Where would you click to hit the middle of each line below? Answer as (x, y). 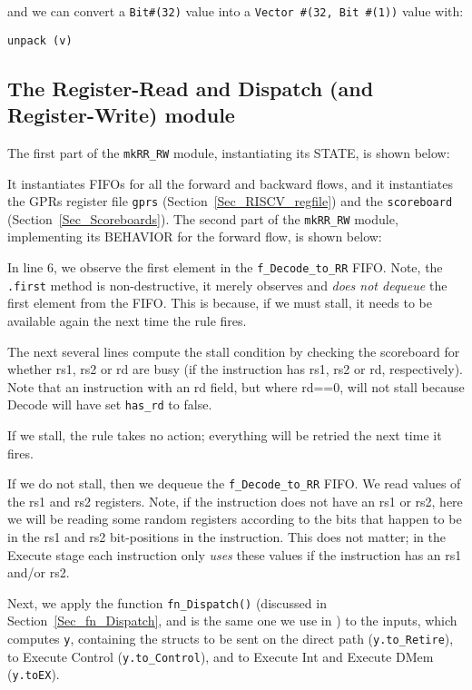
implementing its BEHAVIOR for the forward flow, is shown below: (195, 237)
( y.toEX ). (34, 674)
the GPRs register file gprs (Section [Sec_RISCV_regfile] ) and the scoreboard (230, 201)
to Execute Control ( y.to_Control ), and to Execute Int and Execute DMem (221, 656)
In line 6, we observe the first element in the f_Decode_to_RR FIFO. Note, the (225, 267)
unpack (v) (40, 40)
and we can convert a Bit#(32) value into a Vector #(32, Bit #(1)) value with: (236, 11)
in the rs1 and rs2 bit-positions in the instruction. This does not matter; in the (226, 537)
